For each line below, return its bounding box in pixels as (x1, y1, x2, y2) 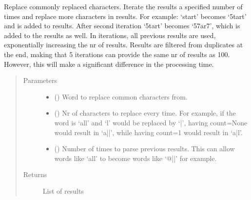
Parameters (23, 75, 57, 85)
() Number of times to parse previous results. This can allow (54, 143, 235, 154)
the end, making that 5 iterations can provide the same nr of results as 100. (4, 49, 230, 59)
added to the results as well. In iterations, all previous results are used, (4, 30, 216, 40)
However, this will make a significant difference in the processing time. (4, 59, 214, 69)
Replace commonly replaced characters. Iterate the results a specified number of (4, 1, 243, 11)
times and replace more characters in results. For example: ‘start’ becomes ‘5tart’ (4, 11, 247, 21)
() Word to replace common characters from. (54, 91, 188, 101)
